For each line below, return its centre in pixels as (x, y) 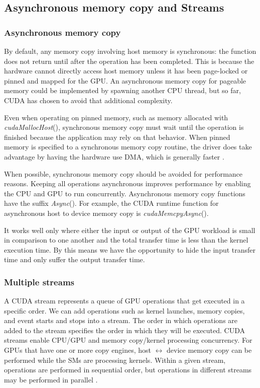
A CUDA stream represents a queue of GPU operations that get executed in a (124, 301)
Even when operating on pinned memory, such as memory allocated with (116, 117)
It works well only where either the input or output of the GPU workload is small (130, 230)
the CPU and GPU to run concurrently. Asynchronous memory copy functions (125, 193)
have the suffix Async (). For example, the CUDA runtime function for (111, 203)
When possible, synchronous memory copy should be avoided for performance (123, 173)
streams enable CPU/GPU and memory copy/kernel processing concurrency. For (128, 340)
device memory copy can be (209, 350)
